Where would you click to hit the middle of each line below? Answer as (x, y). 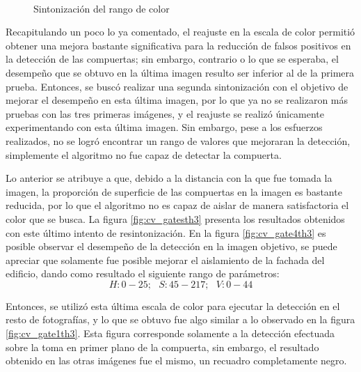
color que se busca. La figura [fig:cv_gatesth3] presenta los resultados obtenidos (175, 218)
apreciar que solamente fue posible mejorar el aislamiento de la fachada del (165, 259)
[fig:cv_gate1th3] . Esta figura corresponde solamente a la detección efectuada (170, 333)
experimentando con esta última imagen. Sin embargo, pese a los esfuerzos (164, 127)
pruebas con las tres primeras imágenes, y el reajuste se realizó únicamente (165, 113)
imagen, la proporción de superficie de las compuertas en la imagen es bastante (174, 191)
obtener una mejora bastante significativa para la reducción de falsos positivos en (178, 45)
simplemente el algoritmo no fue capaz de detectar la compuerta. (144, 154)
